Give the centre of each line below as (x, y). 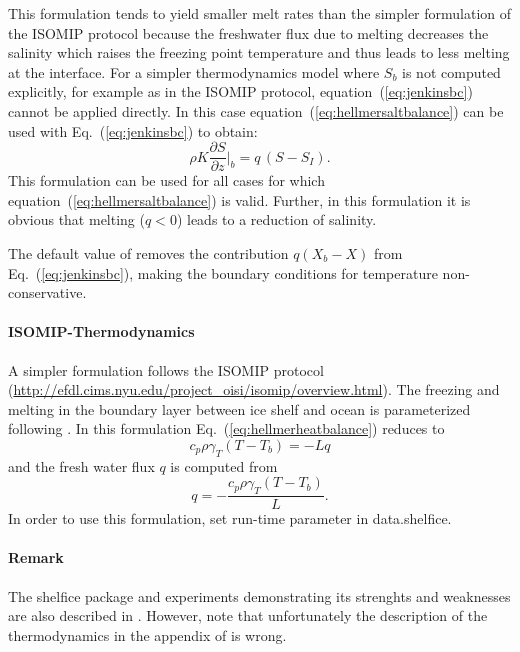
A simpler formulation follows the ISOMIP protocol (166, 369)
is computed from (224, 465)
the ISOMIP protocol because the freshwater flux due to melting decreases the (248, 32)
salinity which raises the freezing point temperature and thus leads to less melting (259, 52)
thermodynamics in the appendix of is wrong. (147, 634)
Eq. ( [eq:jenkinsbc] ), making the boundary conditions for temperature (223, 272)
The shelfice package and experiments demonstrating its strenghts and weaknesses (259, 595)
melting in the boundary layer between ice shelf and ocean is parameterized (239, 408)
